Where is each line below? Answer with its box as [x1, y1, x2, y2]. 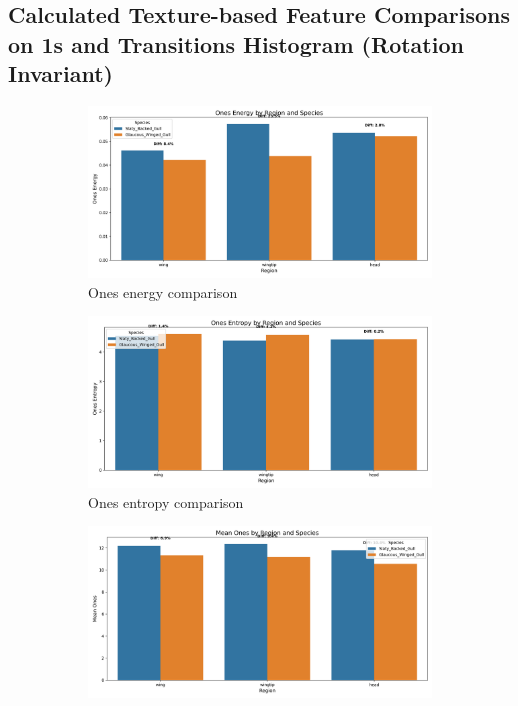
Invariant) [8, 58, 113, 89]
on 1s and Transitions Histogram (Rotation [8, 28, 464, 59]
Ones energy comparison [88, 281, 238, 302]
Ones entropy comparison [88, 491, 244, 512]
